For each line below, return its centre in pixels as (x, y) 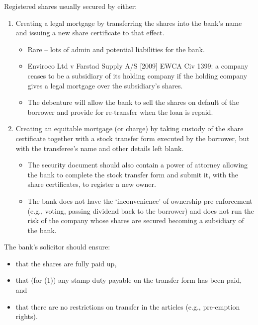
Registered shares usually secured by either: (71, 6)
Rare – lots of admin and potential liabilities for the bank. (116, 49)
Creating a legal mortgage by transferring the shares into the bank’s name (129, 23)
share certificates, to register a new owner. (92, 184)
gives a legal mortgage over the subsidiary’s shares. (105, 85)
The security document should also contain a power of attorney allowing (138, 165)
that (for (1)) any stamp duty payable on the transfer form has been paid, (129, 280)
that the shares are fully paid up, (66, 263)
